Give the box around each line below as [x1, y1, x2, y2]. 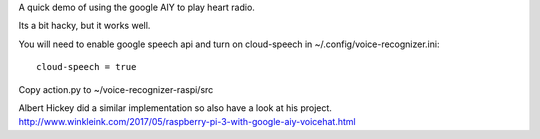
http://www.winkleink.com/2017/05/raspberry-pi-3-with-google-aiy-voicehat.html [18, 116, 356, 128]
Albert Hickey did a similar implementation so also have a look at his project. [18, 101, 332, 114]
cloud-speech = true [36, 61, 137, 73]
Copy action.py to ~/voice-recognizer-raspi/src [18, 83, 214, 95]
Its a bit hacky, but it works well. [18, 20, 151, 32]
